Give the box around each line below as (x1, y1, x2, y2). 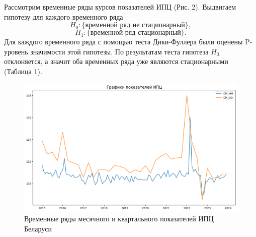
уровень (4, 46, 28, 56)
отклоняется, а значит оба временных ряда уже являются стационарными (4, 56, 228, 67)
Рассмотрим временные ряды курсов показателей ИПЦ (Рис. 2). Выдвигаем (4, 2, 236, 12)
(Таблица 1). (4, 66, 42, 76)
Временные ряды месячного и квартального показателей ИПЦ (24, 213, 214, 223)
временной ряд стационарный (90, 29, 181, 37)
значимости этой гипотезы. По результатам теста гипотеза (30, 46, 209, 56)
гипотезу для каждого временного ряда (4, 11, 123, 22)
